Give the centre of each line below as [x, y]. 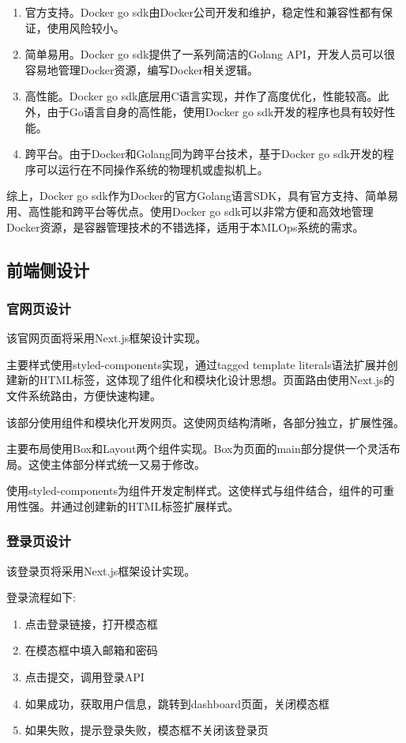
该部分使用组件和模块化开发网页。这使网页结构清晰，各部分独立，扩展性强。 [205, 422]
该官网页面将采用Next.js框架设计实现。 [107, 338]
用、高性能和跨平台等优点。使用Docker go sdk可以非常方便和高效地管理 [190, 211]
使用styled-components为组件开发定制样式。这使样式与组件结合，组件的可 [195, 490]
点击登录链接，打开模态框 [91, 623]
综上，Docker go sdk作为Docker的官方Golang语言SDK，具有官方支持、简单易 [203, 196]
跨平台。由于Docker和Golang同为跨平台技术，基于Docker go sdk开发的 [204, 154]
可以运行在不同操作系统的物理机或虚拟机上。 [152, 169]
